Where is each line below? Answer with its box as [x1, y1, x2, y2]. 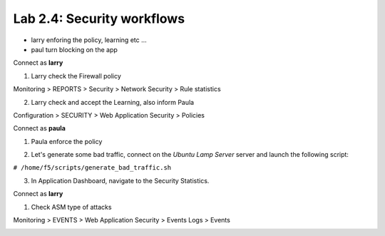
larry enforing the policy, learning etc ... [31, 36, 148, 44]
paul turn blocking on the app [31, 45, 118, 53]
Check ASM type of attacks [31, 202, 112, 211]
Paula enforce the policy [31, 137, 103, 145]
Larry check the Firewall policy [31, 71, 121, 80]
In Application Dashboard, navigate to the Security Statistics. [31, 176, 210, 185]
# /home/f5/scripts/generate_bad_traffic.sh [13, 164, 172, 172]
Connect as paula [13, 124, 66, 133]
